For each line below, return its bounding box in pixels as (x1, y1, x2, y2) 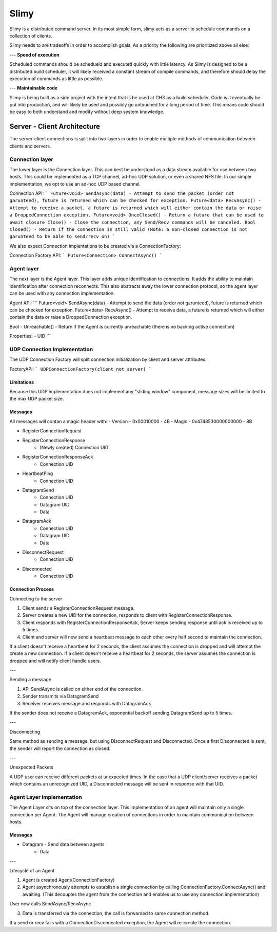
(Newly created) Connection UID (39, 444, 109, 450)
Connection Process (9, 586, 54, 592)
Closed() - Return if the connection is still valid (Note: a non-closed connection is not (9, 227, 248, 232)
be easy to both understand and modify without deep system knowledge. (9, 108, 165, 115)
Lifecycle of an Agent (9, 867, 55, 873)
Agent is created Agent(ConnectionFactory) (22, 877, 115, 883)
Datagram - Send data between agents (22, 841, 105, 848)
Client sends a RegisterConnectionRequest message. (22, 605, 135, 611)
